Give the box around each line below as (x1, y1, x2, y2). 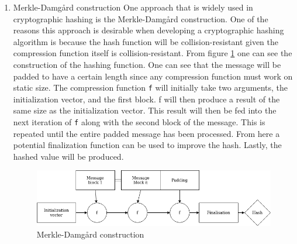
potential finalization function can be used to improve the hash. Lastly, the (13, 139, 282, 151)
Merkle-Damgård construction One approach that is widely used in (13, 1, 253, 13)
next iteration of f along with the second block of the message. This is (13, 116, 265, 128)
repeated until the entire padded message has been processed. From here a (13, 127, 280, 139)
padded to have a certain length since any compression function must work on (13, 70, 293, 82)
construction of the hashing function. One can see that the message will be (13, 58, 281, 70)
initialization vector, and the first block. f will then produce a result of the (13, 92, 280, 105)
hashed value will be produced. (13, 150, 124, 162)
